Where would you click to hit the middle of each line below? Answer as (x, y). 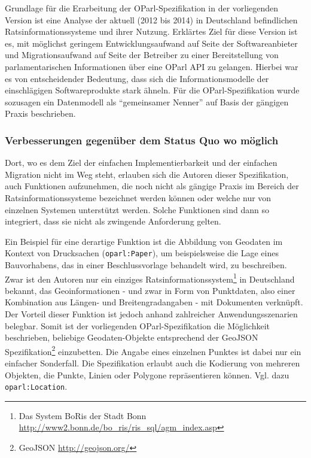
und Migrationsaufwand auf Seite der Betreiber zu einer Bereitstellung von (142, 55)
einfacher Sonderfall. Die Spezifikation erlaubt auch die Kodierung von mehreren (153, 363)
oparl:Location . (36, 386)
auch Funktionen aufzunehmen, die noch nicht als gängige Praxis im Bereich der (152, 186)
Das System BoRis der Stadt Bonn (83, 415)
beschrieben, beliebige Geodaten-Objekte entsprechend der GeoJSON (132, 337)
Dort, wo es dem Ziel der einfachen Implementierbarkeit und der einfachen (141, 163)
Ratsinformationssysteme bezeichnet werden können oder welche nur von (138, 197)
